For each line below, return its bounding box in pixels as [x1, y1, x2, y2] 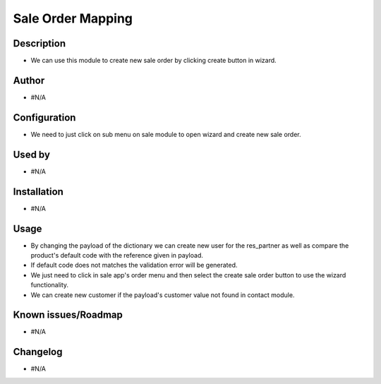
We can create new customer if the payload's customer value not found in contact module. [30, 290, 295, 299]
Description [13, 37, 66, 49]
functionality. [30, 281, 69, 289]
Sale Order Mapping [13, 11, 133, 26]
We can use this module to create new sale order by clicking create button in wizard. [30, 56, 277, 65]
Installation [13, 186, 64, 198]
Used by [13, 148, 51, 160]
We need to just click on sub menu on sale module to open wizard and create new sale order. [30, 130, 301, 138]
